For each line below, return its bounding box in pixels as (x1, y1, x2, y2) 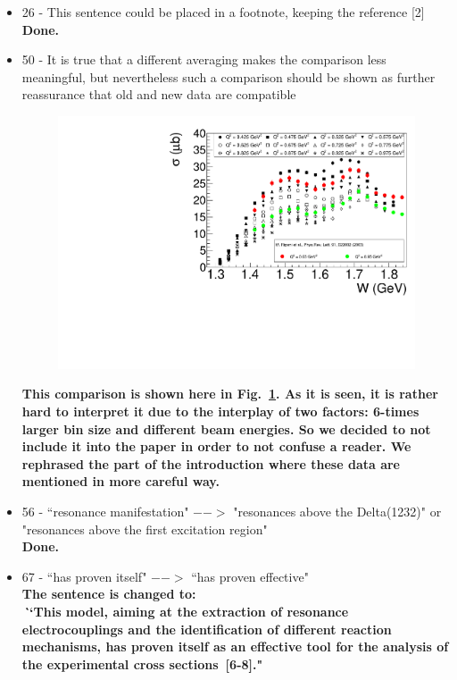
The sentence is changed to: (21, 584, 196, 603)
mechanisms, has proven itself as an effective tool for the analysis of (21, 637, 449, 656)
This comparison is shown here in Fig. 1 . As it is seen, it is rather (21, 384, 438, 403)
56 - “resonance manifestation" (21, 501, 189, 520)
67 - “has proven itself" (21, 567, 147, 585)
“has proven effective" (191, 567, 309, 585)
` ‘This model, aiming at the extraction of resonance (21, 601, 349, 620)
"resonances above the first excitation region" (21, 519, 268, 538)
